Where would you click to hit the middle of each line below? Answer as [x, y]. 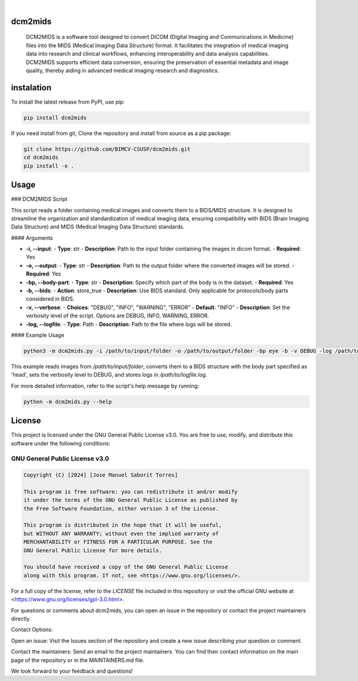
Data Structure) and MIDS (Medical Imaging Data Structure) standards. [98, 227]
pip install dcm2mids [55, 117]
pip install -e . [49, 166]
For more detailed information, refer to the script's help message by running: [105, 386]
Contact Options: [32, 630]
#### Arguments [32, 238]
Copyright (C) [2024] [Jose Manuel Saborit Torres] [101, 475]
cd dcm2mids [41, 158]
